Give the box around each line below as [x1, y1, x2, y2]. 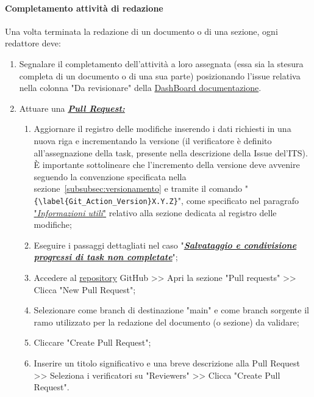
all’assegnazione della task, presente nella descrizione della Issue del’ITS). [34, 146, 308, 159]
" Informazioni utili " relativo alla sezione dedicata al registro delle [34, 206, 277, 219]
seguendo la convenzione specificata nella [34, 170, 187, 183]
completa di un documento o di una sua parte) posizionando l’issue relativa [19, 69, 301, 82]
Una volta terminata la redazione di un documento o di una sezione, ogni [5, 24, 278, 37]
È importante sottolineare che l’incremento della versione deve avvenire [34, 158, 300, 171]
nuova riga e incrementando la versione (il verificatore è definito [34, 134, 272, 147]
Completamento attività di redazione [5, 1, 163, 14]
